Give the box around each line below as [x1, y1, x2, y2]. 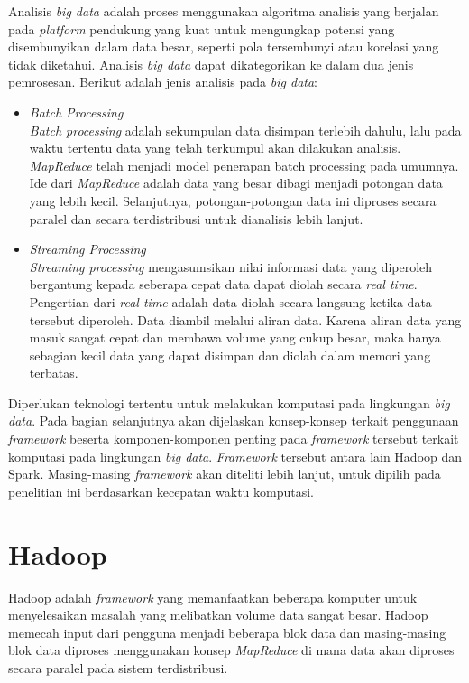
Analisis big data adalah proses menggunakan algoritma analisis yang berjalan [8, 2, 439, 20]
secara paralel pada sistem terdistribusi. [8, 658, 228, 677]
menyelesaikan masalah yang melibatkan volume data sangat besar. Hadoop [8, 605, 428, 624]
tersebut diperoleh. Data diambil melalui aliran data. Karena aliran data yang [29, 310, 462, 329]
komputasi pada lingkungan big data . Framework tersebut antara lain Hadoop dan [8, 446, 463, 465]
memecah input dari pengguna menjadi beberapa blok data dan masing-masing [8, 622, 446, 641]
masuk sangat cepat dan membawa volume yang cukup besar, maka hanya [29, 328, 441, 347]
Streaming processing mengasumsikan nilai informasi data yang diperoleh [29, 257, 433, 276]
